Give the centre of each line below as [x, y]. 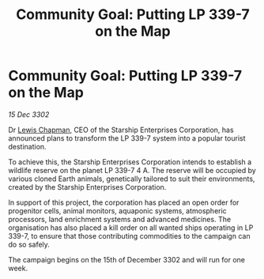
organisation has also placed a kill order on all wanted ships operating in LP [131, 228]
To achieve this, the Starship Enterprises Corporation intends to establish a [130, 162]
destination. [27, 146]
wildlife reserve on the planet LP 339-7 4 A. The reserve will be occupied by [132, 170]
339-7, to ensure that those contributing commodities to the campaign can [129, 236]
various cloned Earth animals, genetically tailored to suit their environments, [132, 179]
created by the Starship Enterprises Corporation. [87, 187]
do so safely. [29, 244]
